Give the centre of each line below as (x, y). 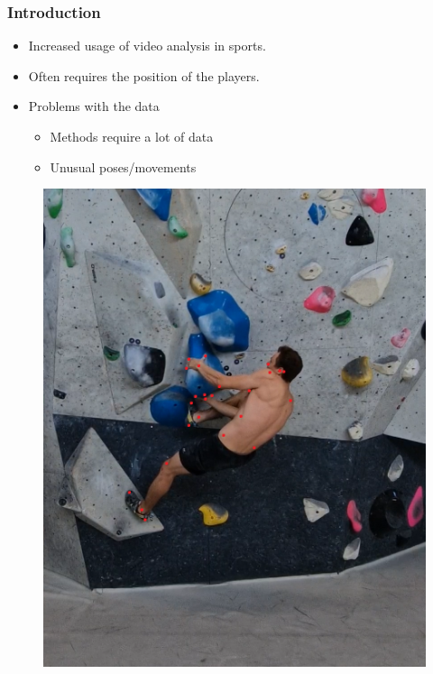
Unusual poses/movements (123, 166)
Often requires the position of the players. (144, 75)
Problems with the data (94, 106)
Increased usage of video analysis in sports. (147, 46)
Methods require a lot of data (132, 136)
